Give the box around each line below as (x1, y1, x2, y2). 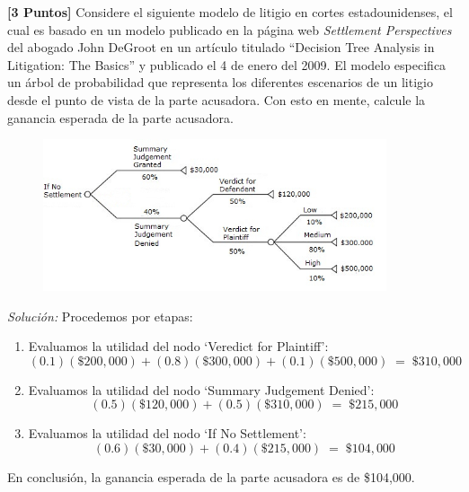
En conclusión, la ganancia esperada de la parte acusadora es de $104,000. (7, 467, 415, 486)
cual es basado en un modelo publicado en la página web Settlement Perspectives (7, 20, 452, 39)
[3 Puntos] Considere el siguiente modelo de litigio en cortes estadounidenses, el (7, 3, 453, 21)
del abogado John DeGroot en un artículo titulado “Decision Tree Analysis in (7, 38, 435, 57)
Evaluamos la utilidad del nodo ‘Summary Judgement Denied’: (28, 380, 375, 399)
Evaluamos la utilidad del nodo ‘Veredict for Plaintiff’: (28, 337, 329, 356)
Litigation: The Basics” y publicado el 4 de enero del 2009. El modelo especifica (7, 55, 447, 74)
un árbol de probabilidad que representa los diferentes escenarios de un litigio (7, 73, 433, 92)
